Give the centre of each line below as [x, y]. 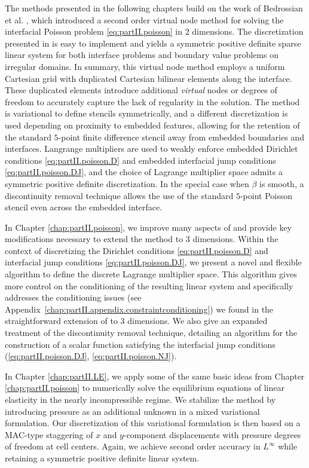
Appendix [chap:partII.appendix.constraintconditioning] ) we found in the [139, 309]
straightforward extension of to [61, 321]
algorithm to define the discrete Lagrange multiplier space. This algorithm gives [151, 274]
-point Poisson [266, 195]
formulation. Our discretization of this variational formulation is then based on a [153, 423]
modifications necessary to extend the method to [94, 239]
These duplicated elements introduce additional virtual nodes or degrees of [141, 90]
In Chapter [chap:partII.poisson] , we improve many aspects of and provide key [148, 227]
